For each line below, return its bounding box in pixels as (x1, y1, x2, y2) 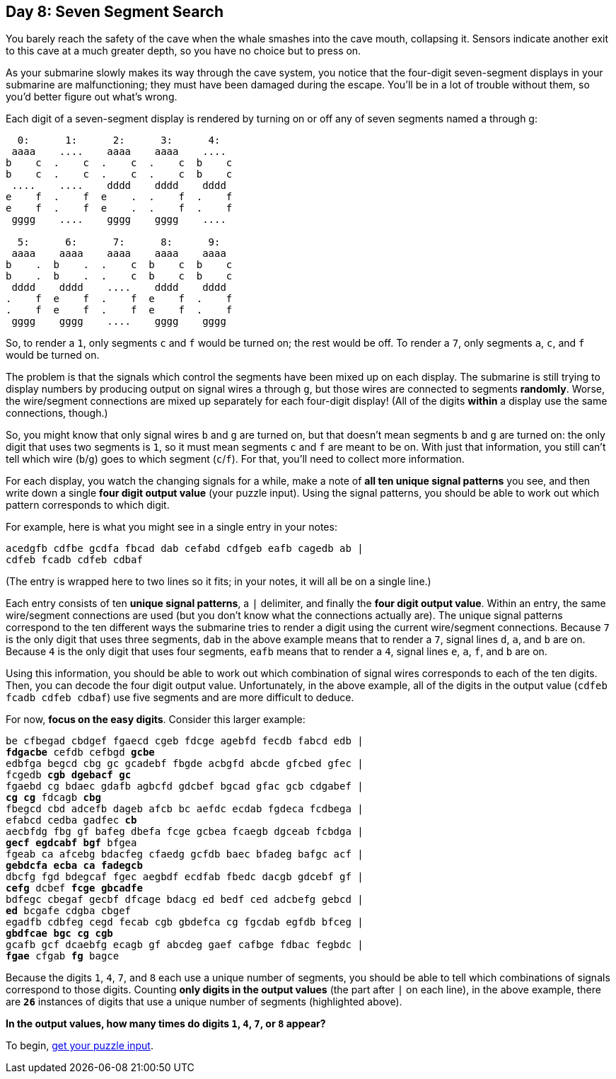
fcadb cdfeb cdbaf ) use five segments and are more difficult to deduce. (6, 691, 354, 704)
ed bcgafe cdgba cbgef (6, 905, 132, 917)
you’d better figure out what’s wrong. (6, 91, 178, 103)
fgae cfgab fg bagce (6, 950, 120, 962)
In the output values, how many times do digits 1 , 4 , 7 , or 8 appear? (6, 1017, 326, 1030)
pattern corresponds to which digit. (6, 499, 170, 512)
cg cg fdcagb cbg (6, 792, 101, 804)
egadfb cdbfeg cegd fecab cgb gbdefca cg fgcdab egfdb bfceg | (6, 916, 364, 928)
